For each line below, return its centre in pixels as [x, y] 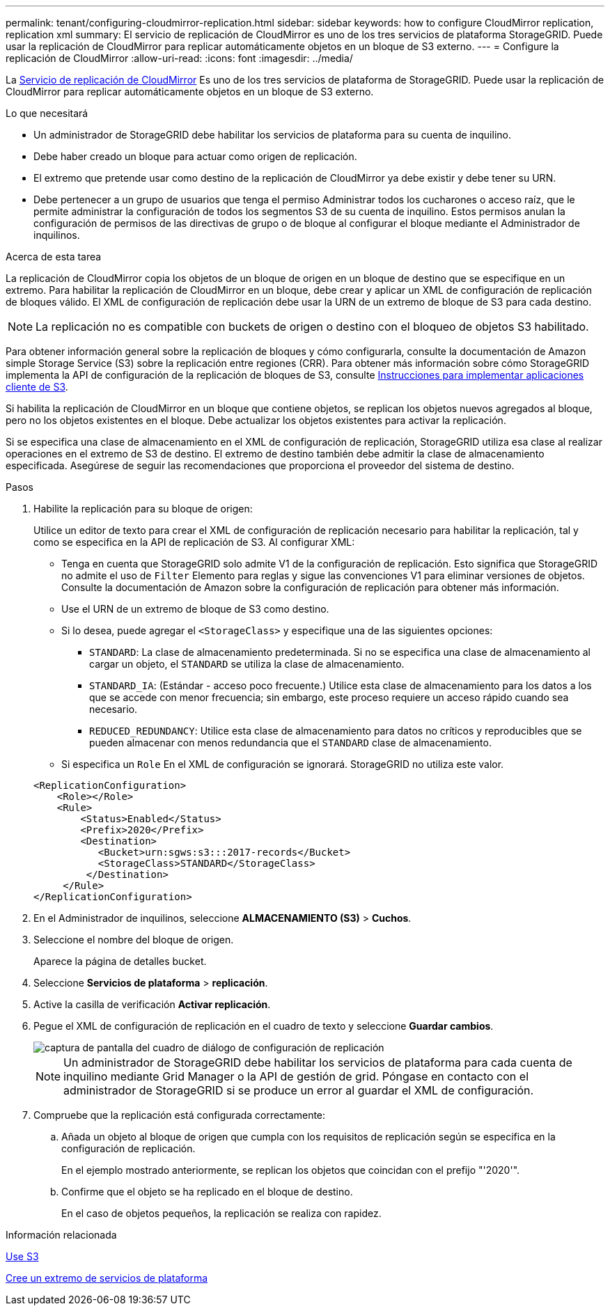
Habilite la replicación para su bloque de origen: [143, 509]
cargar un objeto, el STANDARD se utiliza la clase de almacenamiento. [247, 664]
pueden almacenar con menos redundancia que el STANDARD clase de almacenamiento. [290, 743]
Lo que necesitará [47, 113]
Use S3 [22, 1256]
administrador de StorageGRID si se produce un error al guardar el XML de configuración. [299, 1090]
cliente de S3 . [37, 387]
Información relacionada [61, 1235]
